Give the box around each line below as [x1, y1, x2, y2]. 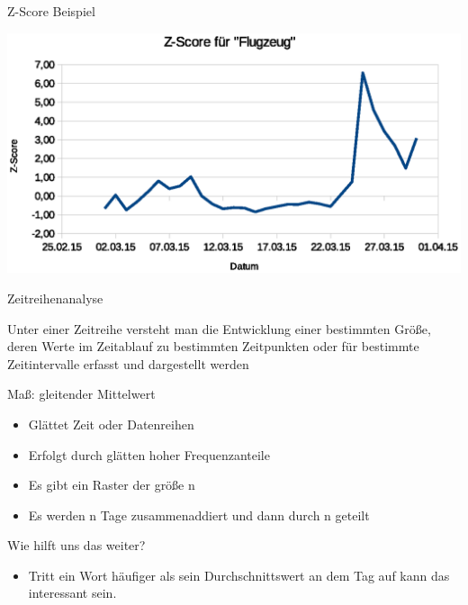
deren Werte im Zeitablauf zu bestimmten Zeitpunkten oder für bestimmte [7, 337, 419, 356]
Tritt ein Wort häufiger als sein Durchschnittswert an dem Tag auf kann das [28, 565, 450, 584]
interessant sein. [28, 583, 117, 602]
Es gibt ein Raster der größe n [28, 475, 195, 494]
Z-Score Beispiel [7, 2, 95, 20]
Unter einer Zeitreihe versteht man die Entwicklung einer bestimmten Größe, [7, 319, 431, 338]
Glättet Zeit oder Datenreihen [28, 414, 194, 433]
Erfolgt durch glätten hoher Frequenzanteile [28, 445, 270, 464]
